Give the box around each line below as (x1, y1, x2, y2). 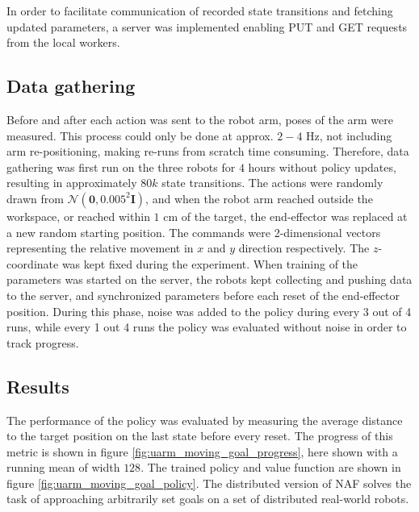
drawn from (6, 189, 64, 206)
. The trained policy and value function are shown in (140, 459, 401, 476)
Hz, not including (306, 127, 392, 144)
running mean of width (6, 459, 120, 476)
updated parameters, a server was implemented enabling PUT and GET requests (6, 18, 408, 35)
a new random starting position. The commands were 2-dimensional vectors (6, 223, 381, 240)
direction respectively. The (238, 239, 370, 256)
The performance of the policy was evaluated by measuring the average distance (6, 411, 403, 428)
